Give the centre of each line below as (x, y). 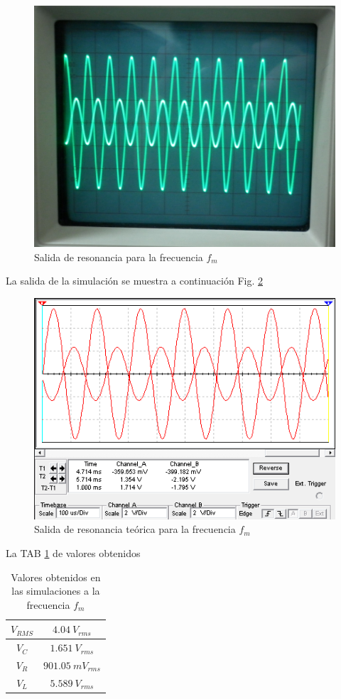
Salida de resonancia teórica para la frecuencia (135, 529)
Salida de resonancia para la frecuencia (119, 257)
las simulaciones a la (56, 591)
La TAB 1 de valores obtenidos (73, 552)
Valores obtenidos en (56, 577)
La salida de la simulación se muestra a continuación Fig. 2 (134, 281)
